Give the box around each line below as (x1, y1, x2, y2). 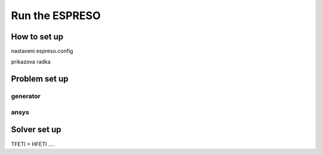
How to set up (11, 32, 64, 42)
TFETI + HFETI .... (11, 140, 55, 147)
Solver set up (11, 125, 62, 135)
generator (11, 92, 41, 101)
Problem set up (11, 74, 69, 84)
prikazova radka (11, 58, 51, 66)
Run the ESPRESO (11, 9, 101, 22)
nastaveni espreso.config (11, 48, 74, 55)
